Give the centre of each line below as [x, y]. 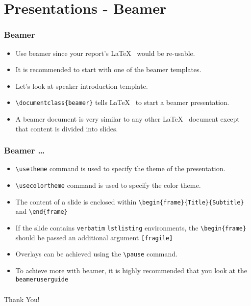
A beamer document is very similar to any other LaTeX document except [127, 119]
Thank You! [22, 299]
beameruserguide [42, 279]
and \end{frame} [41, 211]
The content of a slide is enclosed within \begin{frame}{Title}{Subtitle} [130, 201]
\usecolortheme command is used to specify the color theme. [108, 185]
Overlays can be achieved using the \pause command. [96, 254]
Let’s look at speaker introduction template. [82, 86]
